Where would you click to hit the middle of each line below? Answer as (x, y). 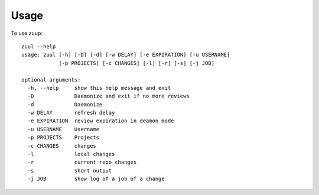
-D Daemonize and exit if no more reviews (109, 96)
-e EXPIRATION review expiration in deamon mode (101, 121)
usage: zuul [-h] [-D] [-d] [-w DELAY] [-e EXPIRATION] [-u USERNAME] (126, 55)
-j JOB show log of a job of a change (96, 179)
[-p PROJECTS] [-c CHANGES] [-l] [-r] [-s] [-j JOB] (137, 63)
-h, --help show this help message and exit (99, 88)
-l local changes (71, 154)
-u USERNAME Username (64, 129)
